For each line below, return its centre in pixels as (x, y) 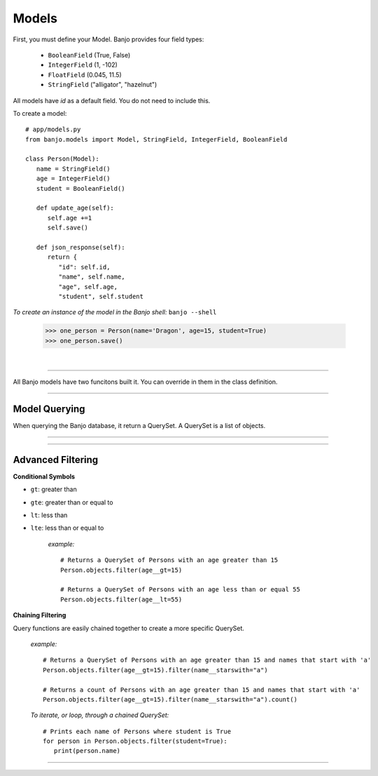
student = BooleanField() (80, 188)
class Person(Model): (62, 159)
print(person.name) (87, 751)
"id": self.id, (84, 267)
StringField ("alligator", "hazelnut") (103, 85)
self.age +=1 (70, 218)
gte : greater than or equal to (72, 502)
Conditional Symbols (44, 476)
